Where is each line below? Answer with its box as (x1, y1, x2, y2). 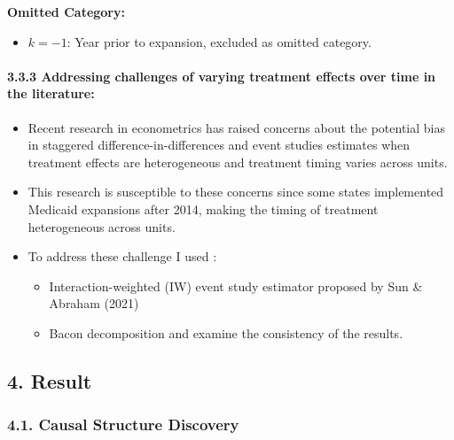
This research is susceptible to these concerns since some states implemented (27, 182, 444, 201)
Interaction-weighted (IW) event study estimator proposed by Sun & (49, 276, 423, 295)
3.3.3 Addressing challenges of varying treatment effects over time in (7, 66, 436, 85)
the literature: (7, 84, 95, 103)
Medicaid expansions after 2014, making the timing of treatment (27, 199, 379, 218)
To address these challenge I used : (27, 247, 217, 266)
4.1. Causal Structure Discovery (7, 413, 239, 436)
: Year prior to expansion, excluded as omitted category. (67, 32, 372, 50)
